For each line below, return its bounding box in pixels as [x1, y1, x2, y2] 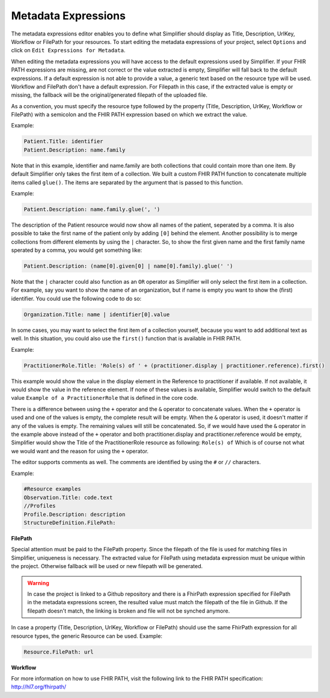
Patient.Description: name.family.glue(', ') [23, 206, 160, 213]
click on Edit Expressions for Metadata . [11, 47, 126, 54]
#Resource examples [23, 486, 81, 492]
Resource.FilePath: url [23, 648, 94, 655]
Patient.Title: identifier [23, 138, 103, 145]
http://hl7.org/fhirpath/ [11, 683, 66, 691]
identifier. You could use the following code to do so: [11, 295, 142, 302]
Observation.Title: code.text [23, 494, 113, 501]
